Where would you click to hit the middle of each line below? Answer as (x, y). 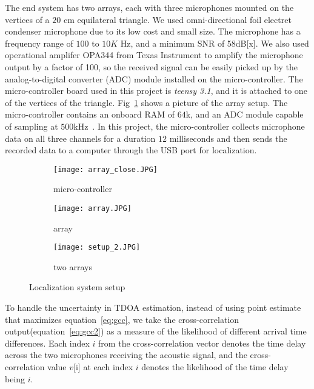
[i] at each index (103, 367)
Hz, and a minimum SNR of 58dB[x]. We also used (215, 43)
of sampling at (32, 126)
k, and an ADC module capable (245, 114)
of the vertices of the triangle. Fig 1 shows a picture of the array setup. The (146, 102)
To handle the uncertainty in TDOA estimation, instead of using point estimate (153, 308)
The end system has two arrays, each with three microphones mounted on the (149, 7)
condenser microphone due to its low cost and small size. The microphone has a (153, 31)
